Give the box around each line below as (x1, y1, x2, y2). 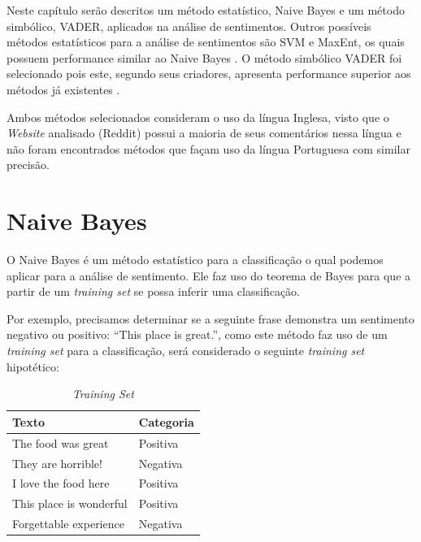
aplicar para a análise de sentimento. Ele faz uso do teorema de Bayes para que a (7, 267, 411, 284)
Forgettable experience (12, 515, 124, 532)
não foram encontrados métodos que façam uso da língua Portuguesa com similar (7, 140, 410, 157)
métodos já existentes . (7, 80, 120, 98)
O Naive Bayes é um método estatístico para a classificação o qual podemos (7, 251, 384, 268)
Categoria (138, 413, 194, 430)
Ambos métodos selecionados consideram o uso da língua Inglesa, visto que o (7, 108, 389, 125)
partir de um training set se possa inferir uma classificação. (7, 283, 301, 300)
